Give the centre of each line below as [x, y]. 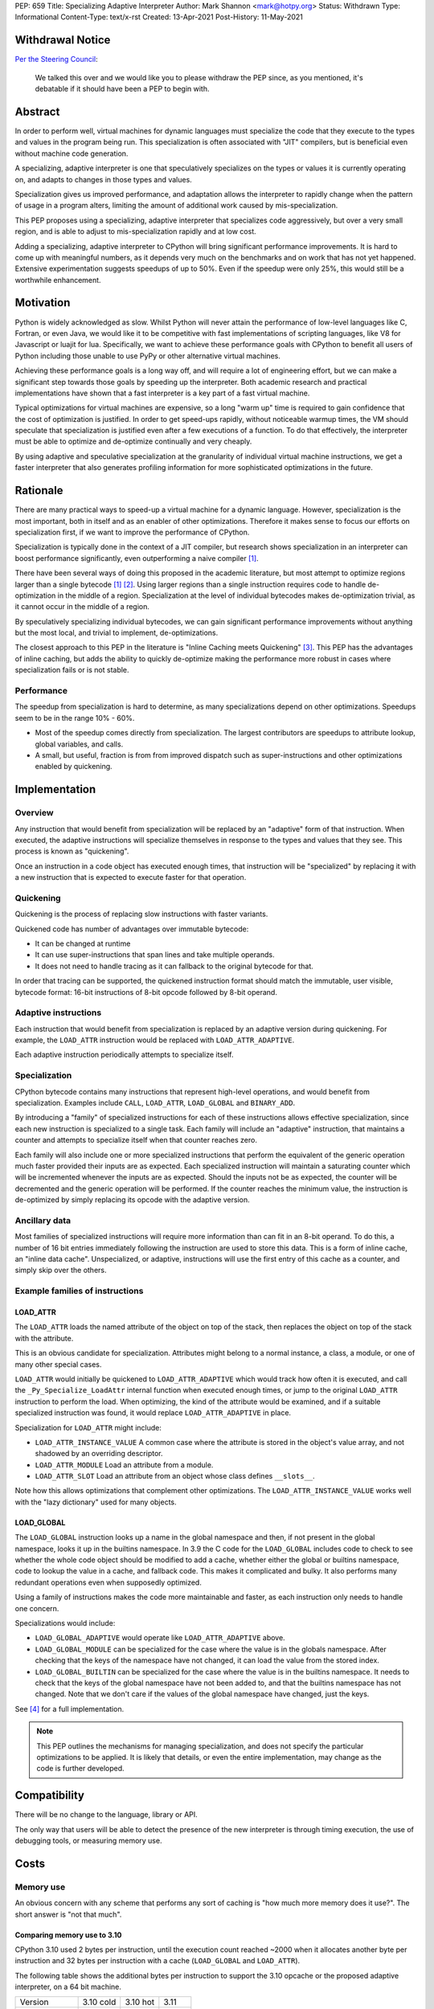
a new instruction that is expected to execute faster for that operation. [131, 878]
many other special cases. [58, 1364]
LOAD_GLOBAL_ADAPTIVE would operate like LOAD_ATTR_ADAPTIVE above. [160, 1638]
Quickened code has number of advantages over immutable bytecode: [132, 929]
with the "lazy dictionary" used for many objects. [96, 1502]
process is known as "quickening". [72, 851]
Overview [34, 813]
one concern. [37, 1608]
